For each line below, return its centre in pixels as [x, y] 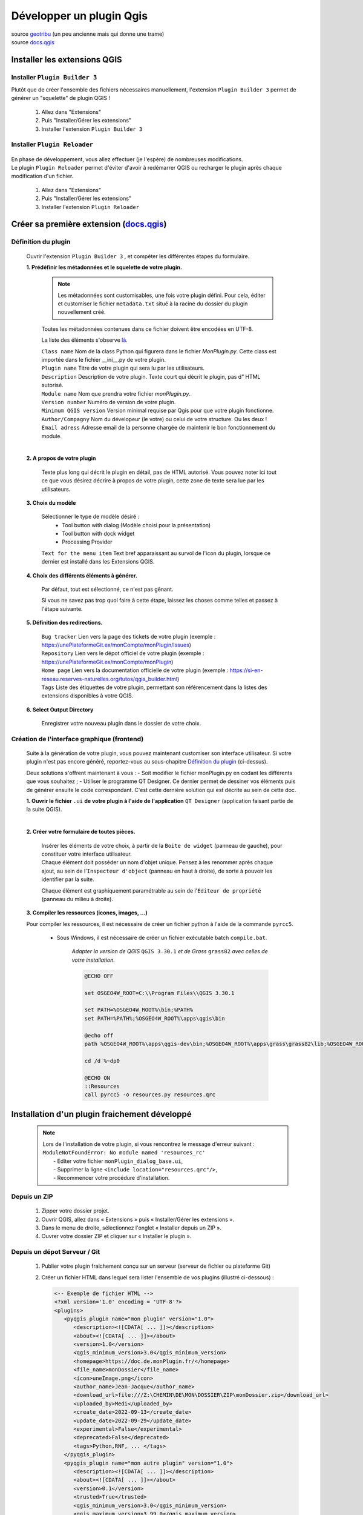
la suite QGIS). [44, 810]
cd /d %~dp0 [102, 1061]
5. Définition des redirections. [64, 623]
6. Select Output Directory [60, 710]
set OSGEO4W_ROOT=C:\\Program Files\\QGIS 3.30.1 [159, 993]
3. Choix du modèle [51, 502]
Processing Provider [87, 542]
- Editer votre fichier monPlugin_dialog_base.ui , [118, 1161]
